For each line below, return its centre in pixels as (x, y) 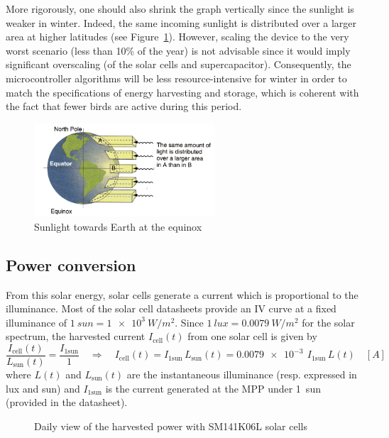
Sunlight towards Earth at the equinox (118, 226)
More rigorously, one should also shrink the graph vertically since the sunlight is (180, 9)
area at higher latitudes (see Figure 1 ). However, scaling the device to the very (177, 37)
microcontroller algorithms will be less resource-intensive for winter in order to (176, 78)
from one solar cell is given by (252, 336)
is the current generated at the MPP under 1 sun (213, 388)
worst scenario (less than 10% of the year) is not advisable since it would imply (178, 50)
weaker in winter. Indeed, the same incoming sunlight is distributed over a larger (181, 22)
